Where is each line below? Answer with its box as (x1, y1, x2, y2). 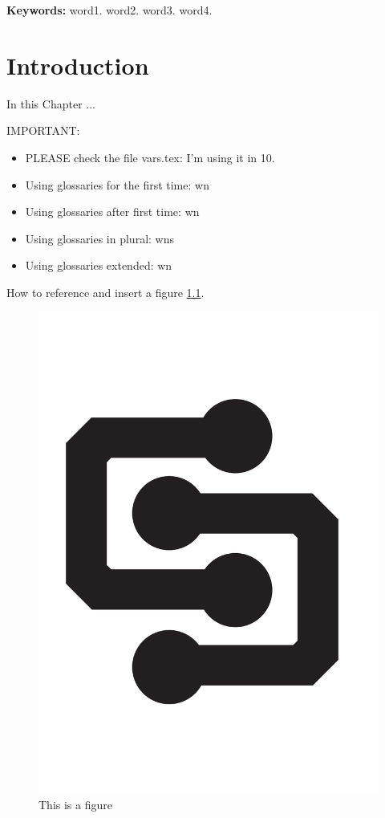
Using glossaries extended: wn (25, 257, 172, 274)
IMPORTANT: (6, 122, 80, 139)
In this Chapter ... (6, 95, 95, 112)
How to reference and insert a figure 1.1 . (6, 283, 205, 300)
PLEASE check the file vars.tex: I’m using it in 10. (25, 149, 275, 165)
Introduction (6, 48, 149, 81)
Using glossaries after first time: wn (25, 203, 200, 220)
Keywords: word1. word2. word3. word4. (6, 2, 213, 18)
